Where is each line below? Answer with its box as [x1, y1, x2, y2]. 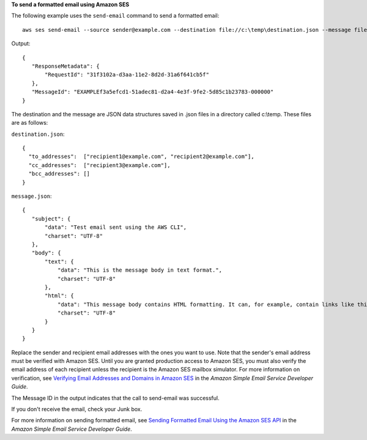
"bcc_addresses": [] [28, 170, 91, 177]
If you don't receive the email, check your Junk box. [11, 406, 143, 413]
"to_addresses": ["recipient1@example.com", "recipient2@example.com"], [28, 153, 254, 160]
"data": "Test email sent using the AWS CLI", [45, 224, 187, 231]
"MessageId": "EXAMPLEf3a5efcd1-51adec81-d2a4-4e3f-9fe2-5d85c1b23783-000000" [31, 89, 274, 95]
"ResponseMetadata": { [31, 62, 100, 70]
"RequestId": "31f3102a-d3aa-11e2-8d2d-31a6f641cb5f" [45, 71, 209, 78]
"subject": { [31, 215, 71, 222]
